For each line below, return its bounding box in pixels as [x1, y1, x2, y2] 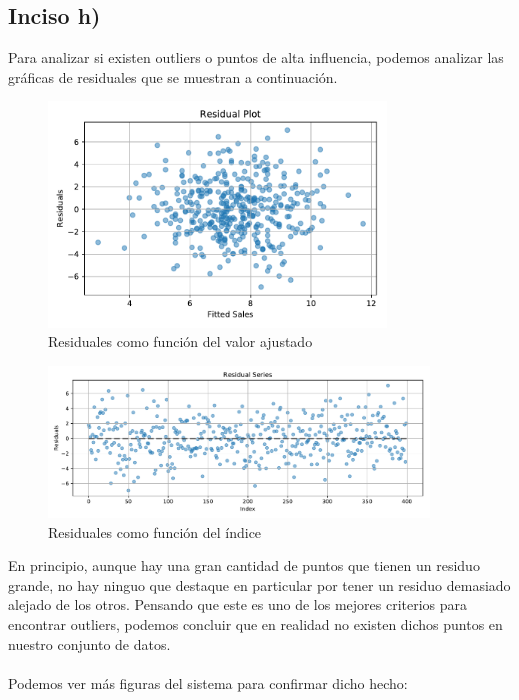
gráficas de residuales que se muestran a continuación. [8, 66, 338, 87]
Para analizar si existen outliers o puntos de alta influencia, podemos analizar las [8, 47, 504, 68]
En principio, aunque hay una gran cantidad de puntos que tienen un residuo [8, 555, 480, 576]
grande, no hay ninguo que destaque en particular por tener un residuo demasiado [8, 574, 511, 595]
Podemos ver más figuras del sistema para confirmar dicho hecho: [8, 672, 408, 693]
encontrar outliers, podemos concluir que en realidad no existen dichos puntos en [8, 614, 503, 635]
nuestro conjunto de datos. [8, 633, 171, 654]
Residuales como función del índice [48, 521, 262, 542]
